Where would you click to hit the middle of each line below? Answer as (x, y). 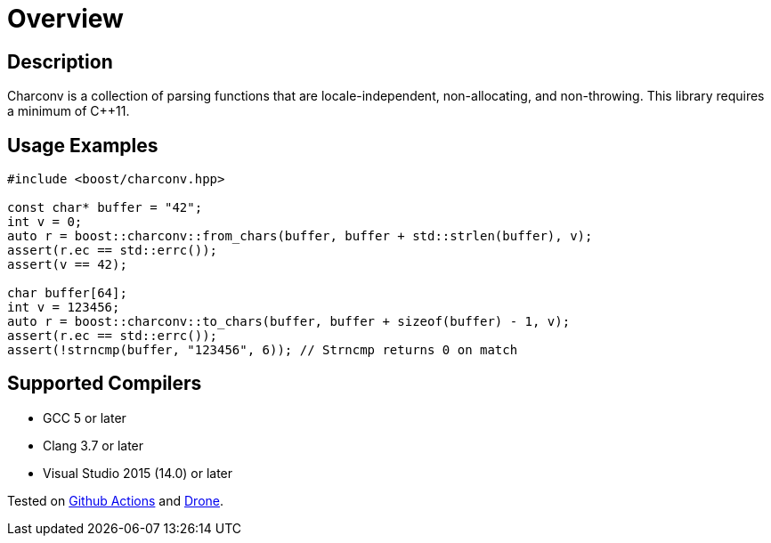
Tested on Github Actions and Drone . (116, 500)
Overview (65, 19)
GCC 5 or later (85, 417)
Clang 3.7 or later (93, 445)
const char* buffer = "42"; (105, 208)
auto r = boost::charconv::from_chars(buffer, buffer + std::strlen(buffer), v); (300, 236)
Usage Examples (83, 145)
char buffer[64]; (67, 293)
